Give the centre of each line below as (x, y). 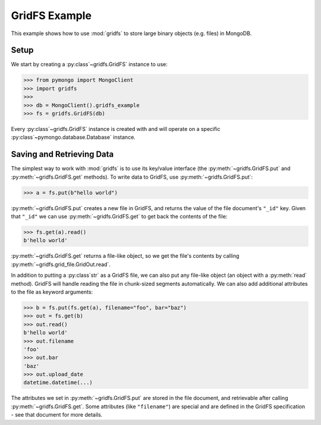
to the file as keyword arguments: (52, 292)
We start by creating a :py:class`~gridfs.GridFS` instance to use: (89, 64)
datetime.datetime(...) (58, 383)
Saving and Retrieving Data (62, 154)
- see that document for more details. (57, 415)
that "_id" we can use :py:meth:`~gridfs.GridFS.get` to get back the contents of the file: (119, 217)
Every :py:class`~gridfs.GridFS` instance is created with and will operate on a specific (116, 129)
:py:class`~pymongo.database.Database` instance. (73, 137)
